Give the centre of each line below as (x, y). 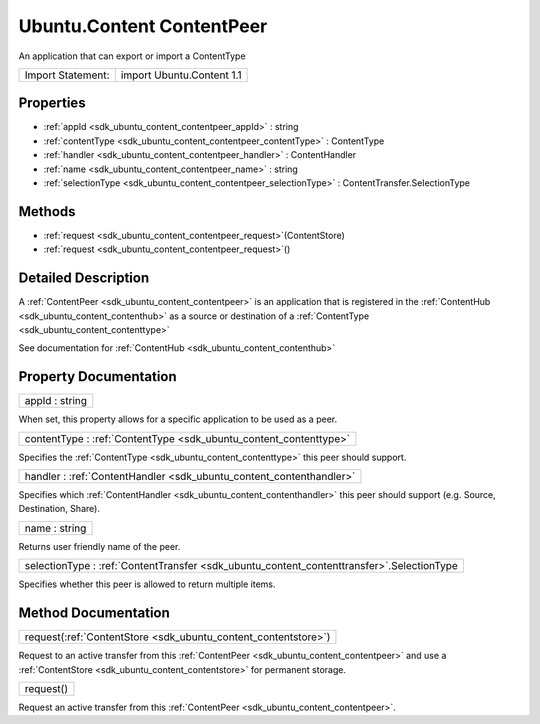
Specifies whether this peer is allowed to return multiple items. (147, 584)
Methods (47, 211)
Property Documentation (97, 376)
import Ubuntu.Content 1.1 (181, 75)
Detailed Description (84, 278)
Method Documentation (94, 613)
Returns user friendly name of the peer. (99, 546)
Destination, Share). (59, 509)
